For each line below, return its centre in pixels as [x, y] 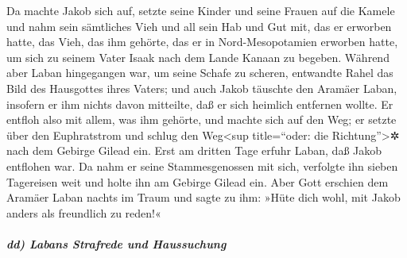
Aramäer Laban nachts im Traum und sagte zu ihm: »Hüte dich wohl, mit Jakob [203, 197]
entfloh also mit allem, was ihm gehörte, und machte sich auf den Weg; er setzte [202, 119]
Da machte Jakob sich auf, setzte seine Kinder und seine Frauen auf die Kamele [201, 10]
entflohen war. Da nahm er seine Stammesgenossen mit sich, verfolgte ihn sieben [202, 166]
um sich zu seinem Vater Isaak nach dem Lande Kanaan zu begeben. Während [198, 57]
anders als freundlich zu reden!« [84, 212]
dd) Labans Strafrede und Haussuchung [116, 243]
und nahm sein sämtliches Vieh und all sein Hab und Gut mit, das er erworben [199, 26]
